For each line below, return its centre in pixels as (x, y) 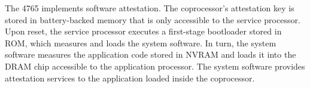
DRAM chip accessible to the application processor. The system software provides (155, 66)
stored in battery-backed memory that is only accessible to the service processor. (153, 19)
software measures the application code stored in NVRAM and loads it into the (151, 54)
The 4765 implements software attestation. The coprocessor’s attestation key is (150, 8)
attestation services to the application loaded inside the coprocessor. (130, 78)
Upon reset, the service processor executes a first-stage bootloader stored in (143, 31)
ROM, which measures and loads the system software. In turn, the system (141, 43)
